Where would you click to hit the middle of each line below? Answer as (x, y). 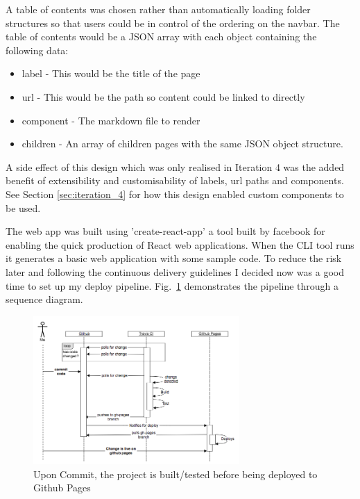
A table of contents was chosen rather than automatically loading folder (158, 9)
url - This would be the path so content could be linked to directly (163, 96)
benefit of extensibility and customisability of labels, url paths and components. (175, 180)
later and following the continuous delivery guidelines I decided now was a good (175, 271)
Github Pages (62, 488)
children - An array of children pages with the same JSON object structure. (182, 144)
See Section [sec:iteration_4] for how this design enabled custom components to (175, 194)
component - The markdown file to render (111, 120)
